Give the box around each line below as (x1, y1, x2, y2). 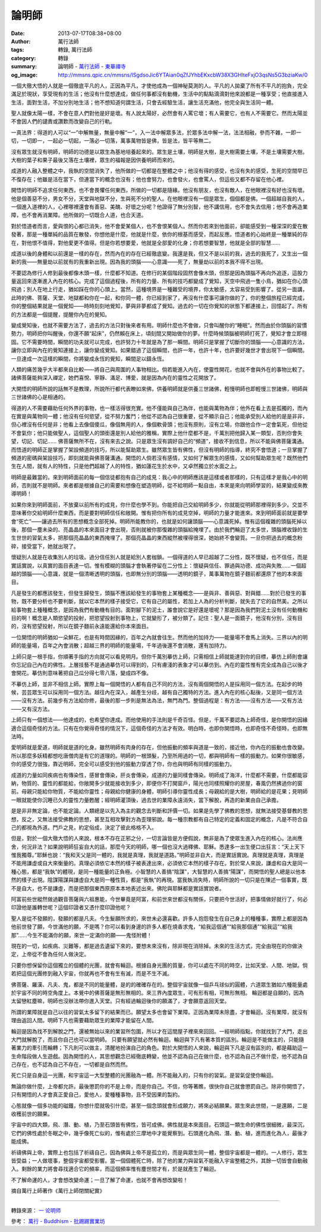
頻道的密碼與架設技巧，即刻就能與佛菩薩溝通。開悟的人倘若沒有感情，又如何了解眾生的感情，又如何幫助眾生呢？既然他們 (11, 454, 308, 461)
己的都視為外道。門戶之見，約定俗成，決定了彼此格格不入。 (11, 824, 157, 831)
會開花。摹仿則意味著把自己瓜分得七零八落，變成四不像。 (11, 669, 152, 677)
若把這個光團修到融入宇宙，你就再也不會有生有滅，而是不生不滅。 (11, 970, 172, 977)
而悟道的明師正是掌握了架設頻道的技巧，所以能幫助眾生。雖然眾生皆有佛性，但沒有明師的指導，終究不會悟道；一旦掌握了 (11, 446, 308, 453)
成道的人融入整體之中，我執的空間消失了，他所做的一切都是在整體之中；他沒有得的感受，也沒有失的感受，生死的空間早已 (11, 167, 308, 175)
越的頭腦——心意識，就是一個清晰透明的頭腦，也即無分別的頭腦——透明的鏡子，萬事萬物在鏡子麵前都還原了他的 (11, 570, 287, 577)
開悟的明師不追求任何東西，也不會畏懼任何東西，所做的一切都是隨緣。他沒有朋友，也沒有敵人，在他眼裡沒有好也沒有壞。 (11, 187, 308, 194)
